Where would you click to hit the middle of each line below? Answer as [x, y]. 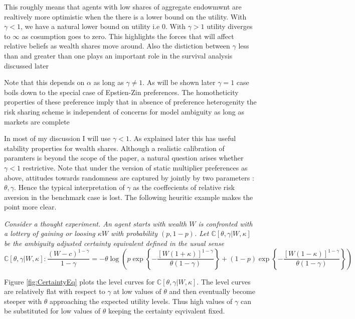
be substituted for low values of [52, 311]
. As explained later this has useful [183, 138]
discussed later [26, 65]
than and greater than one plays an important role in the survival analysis [118, 55]
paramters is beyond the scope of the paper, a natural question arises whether [124, 158]
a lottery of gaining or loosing [50, 233]
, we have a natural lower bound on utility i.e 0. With [103, 26]
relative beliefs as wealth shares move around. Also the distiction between [117, 46]
